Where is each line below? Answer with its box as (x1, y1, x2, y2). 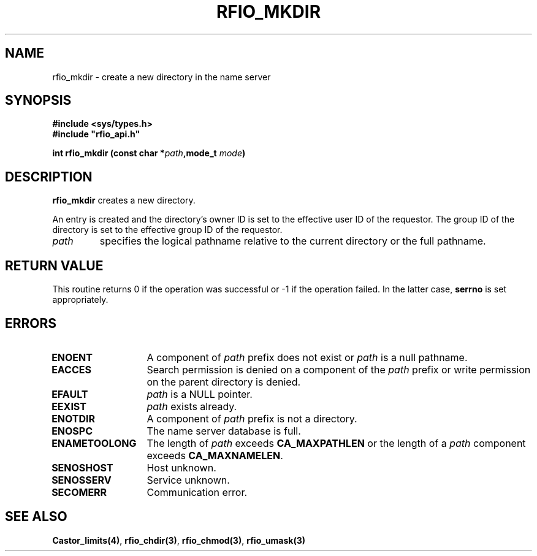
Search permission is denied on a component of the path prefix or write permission (147, 363, 531, 376)
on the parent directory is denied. (147, 375, 301, 388)
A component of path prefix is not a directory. (147, 412, 357, 425)
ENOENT (51, 351, 93, 364)
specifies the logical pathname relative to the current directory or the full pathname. (99, 235, 486, 248)
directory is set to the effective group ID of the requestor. (52, 224, 283, 235)
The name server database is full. (147, 424, 301, 437)
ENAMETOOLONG (51, 436, 137, 449)
